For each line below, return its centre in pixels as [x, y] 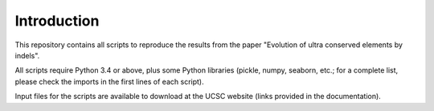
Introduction [57, 21]
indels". [27, 55]
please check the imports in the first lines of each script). [109, 81]
